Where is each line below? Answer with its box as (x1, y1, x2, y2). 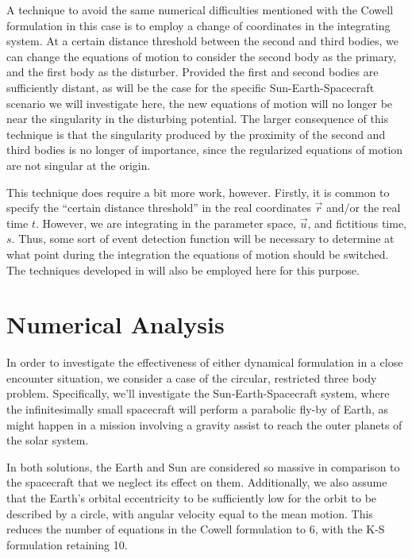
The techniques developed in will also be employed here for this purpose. (6, 261, 360, 278)
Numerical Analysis (6, 308, 225, 341)
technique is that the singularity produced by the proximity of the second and (6, 125, 386, 142)
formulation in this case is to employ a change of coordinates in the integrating (6, 17, 391, 33)
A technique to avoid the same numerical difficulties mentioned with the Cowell (6, 2, 394, 17)
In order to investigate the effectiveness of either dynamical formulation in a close (6, 354, 403, 371)
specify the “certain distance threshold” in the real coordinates (6, 199, 311, 216)
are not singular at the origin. (6, 156, 151, 173)
